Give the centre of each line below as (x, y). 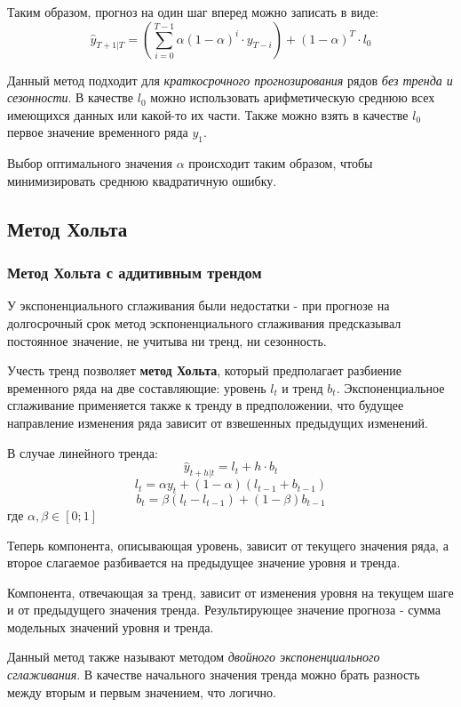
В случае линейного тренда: (83, 452)
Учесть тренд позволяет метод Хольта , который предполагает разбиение (205, 370)
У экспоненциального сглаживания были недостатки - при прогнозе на (199, 305)
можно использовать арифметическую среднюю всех (293, 97)
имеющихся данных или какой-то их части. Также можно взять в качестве (208, 114)
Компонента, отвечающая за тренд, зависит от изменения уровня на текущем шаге (230, 592)
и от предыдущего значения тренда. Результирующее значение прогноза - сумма (224, 610)
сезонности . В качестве (71, 97)
